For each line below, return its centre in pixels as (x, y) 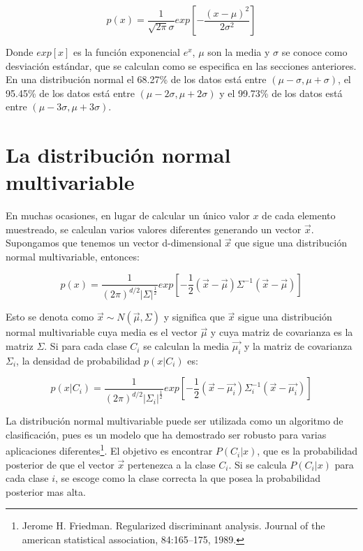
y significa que (194, 317)
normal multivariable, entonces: (73, 257)
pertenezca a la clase (171, 464)
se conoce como (314, 52)
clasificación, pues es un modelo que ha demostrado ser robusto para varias (166, 434)
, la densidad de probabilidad (79, 360)
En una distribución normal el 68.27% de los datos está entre (136, 79)
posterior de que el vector (60, 464)
